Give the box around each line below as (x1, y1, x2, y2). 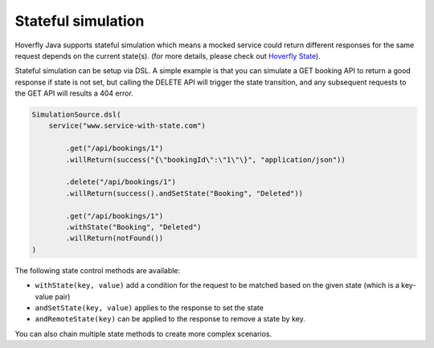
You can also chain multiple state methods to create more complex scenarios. (14, 329, 272, 338)
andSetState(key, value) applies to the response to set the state (35, 302, 264, 313)
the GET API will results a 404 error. (14, 88, 134, 98)
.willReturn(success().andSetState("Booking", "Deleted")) (65, 189, 304, 198)
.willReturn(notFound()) (65, 234, 164, 243)
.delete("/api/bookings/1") (65, 178, 177, 186)
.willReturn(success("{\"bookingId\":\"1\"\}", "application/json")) (65, 155, 346, 164)
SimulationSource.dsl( (31, 110, 121, 120)
